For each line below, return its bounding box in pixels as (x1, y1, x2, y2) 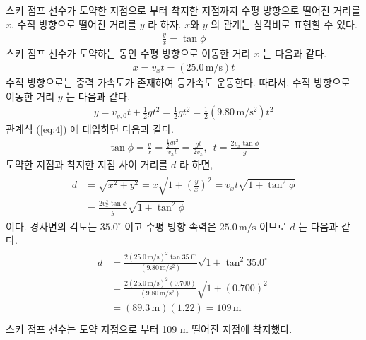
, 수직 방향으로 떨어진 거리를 (11, 16, 137, 31)
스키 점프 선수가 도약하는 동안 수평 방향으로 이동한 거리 (6, 46, 251, 61)
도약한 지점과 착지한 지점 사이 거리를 (6, 157, 168, 172)
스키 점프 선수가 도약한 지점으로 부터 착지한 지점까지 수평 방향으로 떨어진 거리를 (6, 3, 361, 17)
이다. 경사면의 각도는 (6, 218, 98, 233)
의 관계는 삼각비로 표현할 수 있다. (211, 16, 358, 31)
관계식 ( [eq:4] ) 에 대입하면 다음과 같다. (6, 122, 174, 136)
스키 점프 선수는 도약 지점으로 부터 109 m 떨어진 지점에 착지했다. (6, 322, 293, 336)
